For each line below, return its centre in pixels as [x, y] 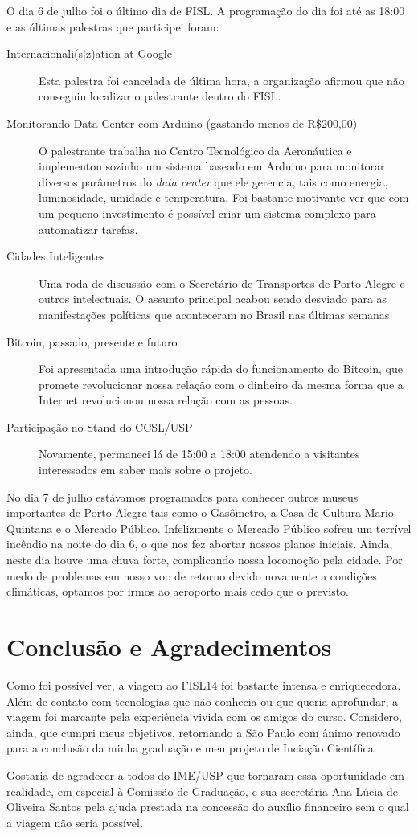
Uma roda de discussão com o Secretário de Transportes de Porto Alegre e [222, 283]
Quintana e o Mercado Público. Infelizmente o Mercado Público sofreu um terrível [209, 528]
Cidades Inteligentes [56, 256]
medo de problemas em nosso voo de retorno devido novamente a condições [192, 575]
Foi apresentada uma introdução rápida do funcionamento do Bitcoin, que [221, 369]
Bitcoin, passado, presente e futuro [92, 341]
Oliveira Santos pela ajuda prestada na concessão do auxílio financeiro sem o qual [208, 807]
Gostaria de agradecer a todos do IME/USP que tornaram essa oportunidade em [205, 775]
